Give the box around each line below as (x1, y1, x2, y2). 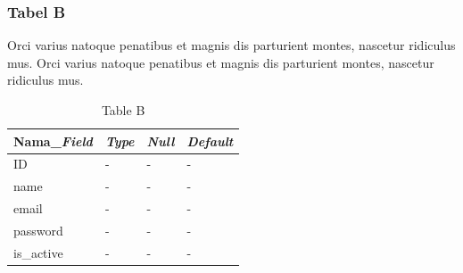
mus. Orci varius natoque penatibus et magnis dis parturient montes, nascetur (7, 53, 434, 71)
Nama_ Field (13, 131, 93, 150)
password (13, 220, 63, 239)
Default (186, 131, 234, 150)
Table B (101, 101, 145, 119)
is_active (13, 243, 63, 261)
